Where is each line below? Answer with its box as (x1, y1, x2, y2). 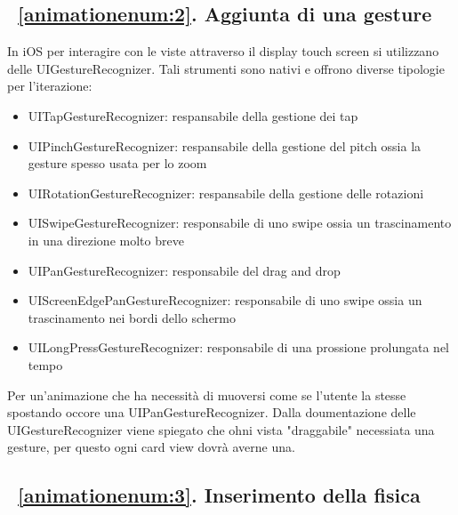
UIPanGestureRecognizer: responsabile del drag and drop (28, 261, 341, 279)
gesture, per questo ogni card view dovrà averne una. (7, 438, 295, 456)
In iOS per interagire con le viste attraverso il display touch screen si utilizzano (7, 42, 439, 60)
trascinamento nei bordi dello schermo (28, 308, 237, 326)
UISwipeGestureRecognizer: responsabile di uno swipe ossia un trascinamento (28, 213, 452, 232)
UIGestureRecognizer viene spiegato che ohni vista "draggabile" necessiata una (7, 420, 435, 439)
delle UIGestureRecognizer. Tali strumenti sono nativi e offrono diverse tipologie (7, 59, 445, 77)
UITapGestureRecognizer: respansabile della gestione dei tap (28, 106, 358, 125)
